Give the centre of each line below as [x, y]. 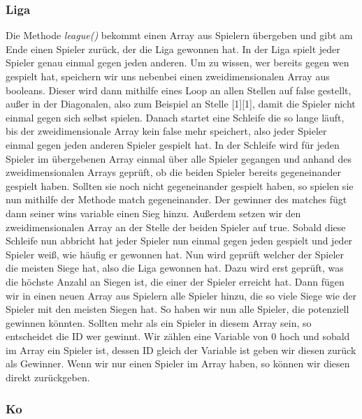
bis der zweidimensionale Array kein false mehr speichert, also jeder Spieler [166, 131]
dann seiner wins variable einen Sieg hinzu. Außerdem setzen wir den [153, 213]
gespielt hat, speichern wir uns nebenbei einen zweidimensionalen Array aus [168, 76]
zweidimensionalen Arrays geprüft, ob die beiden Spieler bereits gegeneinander [173, 172]
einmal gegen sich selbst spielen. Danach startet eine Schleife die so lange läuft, [175, 117]
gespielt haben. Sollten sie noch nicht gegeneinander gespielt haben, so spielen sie [180, 185]
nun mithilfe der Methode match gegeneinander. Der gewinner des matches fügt [176, 199]
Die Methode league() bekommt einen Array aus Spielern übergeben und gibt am [179, 35]
